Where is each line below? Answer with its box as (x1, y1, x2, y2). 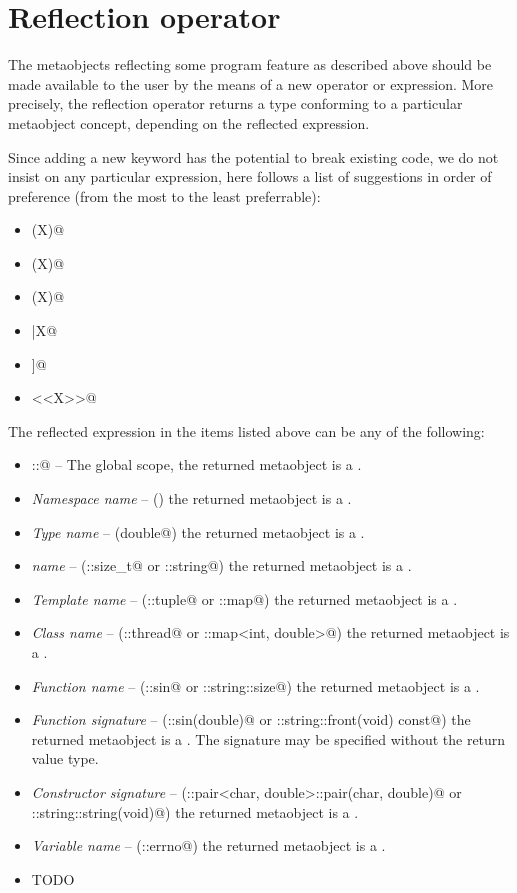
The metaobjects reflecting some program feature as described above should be (8, 54, 492, 75)
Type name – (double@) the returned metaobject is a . (31, 521, 365, 542)
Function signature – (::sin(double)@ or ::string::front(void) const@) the (31, 709, 471, 730)
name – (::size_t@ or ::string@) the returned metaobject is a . (31, 555, 412, 576)
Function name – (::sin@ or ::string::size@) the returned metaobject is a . (31, 675, 480, 696)
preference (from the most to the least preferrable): (8, 185, 321, 206)
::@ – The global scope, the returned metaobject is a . (31, 454, 362, 475)
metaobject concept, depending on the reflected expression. (8, 112, 370, 133)
